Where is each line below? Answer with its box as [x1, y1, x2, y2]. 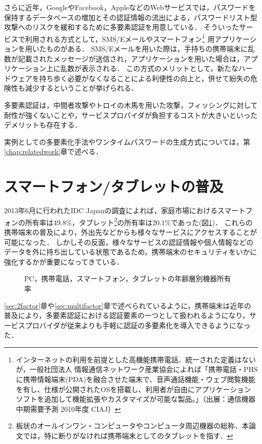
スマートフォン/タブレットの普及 [4, 176, 224, 197]
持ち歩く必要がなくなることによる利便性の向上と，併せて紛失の [39, 73, 251, 83]
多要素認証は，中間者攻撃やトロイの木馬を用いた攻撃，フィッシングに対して [4, 100, 258, 110]
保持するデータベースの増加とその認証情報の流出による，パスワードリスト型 [4, 12, 257, 22]
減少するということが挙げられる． [25, 83, 138, 93]
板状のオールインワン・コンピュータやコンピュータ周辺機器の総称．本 [16, 420, 249, 431]
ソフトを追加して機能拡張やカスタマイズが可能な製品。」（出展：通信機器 [16, 394, 255, 404]
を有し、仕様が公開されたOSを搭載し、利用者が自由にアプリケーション [16, 384, 251, 394]
